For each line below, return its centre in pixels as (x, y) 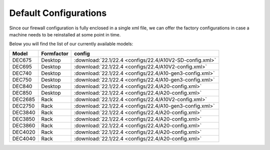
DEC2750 (23, 106)
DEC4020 (24, 132)
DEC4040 (24, 139)
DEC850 (22, 93)
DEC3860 (24, 126)
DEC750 (22, 80)
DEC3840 (24, 112)
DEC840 (22, 86)
